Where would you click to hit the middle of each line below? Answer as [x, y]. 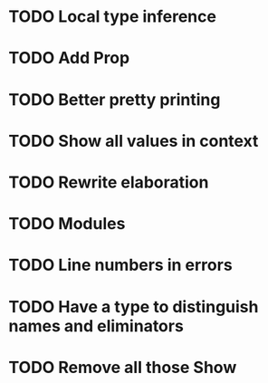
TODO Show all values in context [134, 141]
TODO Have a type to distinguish [134, 306]
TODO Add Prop [69, 58]
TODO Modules [67, 224]
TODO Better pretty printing [115, 99]
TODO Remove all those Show [123, 367]
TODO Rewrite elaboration [109, 182]
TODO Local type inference [112, 17]
